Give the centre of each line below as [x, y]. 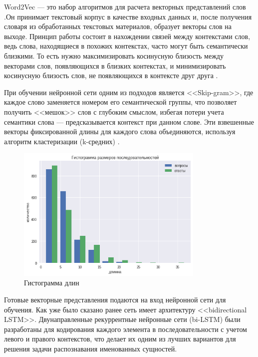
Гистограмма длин [52, 283]
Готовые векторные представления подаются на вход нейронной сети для [115, 299]
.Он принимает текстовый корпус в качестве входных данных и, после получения [128, 16]
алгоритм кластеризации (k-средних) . [62, 141]
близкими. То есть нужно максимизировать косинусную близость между [114, 55]
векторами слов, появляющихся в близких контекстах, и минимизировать [115, 65]
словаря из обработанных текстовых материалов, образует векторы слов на [118, 26]
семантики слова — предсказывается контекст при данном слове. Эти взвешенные [129, 121]
